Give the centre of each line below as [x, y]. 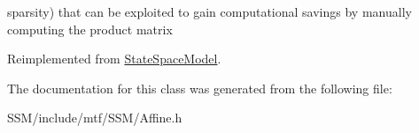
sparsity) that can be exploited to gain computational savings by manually [209, 11]
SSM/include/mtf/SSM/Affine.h [95, 118]
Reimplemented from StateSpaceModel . [114, 59]
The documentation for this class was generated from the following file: [200, 88]
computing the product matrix [90, 29]
